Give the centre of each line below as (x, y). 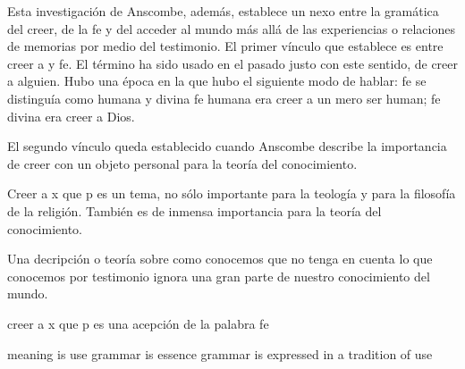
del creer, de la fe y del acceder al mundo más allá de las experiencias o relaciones (231, 28)
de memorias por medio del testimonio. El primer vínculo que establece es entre (225, 46)
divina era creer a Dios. (71, 116)
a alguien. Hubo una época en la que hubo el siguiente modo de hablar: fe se (217, 81)
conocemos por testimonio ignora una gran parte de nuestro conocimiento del (219, 276)
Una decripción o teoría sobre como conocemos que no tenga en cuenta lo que (220, 259)
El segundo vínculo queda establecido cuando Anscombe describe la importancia (227, 146)
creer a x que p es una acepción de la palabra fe (138, 323)
